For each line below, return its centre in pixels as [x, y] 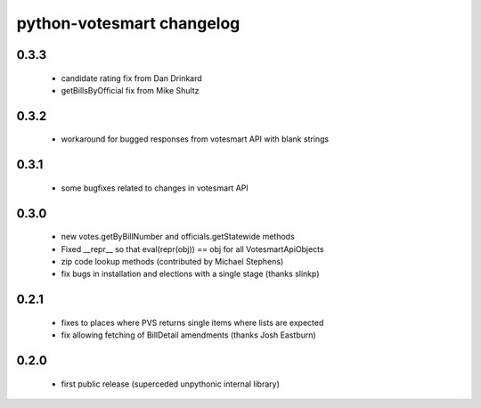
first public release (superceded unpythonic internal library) [171, 384]
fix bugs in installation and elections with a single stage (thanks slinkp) [190, 274]
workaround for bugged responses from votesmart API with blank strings [195, 139]
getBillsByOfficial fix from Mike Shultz [130, 90]
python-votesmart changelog [128, 23]
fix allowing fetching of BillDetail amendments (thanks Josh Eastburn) [188, 335]
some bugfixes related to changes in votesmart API [155, 188]
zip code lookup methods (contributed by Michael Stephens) [172, 261]
